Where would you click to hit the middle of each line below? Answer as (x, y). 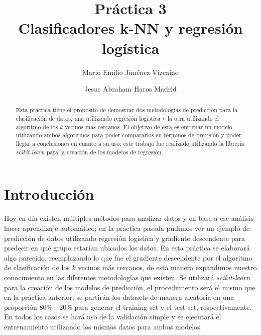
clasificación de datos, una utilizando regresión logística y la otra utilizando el (117, 118)
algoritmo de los (37, 127)
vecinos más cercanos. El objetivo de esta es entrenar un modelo (149, 127)
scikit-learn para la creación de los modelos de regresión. (89, 152)
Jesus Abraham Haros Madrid (130, 89)
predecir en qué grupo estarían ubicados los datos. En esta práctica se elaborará (127, 248)
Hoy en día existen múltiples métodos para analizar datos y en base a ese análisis (129, 218)
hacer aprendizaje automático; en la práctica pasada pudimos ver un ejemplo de (127, 228)
